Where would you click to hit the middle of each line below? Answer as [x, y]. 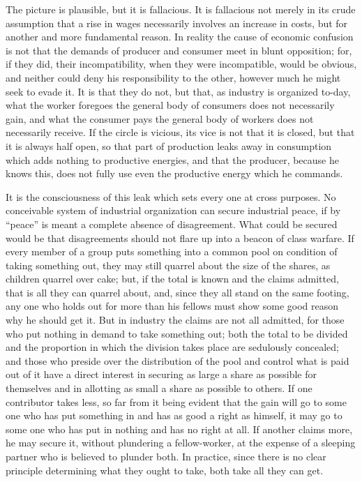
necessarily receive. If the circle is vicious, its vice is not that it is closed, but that [180, 132]
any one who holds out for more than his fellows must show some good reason [172, 306]
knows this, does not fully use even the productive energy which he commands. [174, 173]
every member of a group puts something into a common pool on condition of [172, 251]
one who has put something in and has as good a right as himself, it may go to [174, 415]
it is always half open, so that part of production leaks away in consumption [169, 145]
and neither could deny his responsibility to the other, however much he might [173, 77]
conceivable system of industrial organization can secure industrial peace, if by [173, 210]
